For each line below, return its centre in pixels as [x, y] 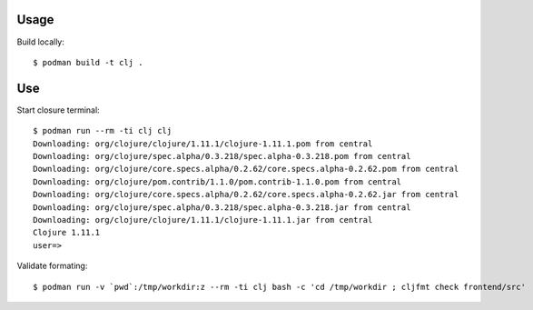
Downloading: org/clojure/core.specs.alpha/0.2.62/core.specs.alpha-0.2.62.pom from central [246, 169]
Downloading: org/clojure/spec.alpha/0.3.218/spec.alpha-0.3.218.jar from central [222, 207]
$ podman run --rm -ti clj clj [103, 131]
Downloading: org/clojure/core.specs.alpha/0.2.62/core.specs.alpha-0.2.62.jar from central [246, 195]
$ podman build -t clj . [88, 62]
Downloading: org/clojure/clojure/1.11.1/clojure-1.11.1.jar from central [203, 220]
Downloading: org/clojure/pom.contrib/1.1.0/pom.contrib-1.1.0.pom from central [217, 181]
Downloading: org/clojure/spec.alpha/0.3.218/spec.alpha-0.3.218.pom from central [222, 156]
